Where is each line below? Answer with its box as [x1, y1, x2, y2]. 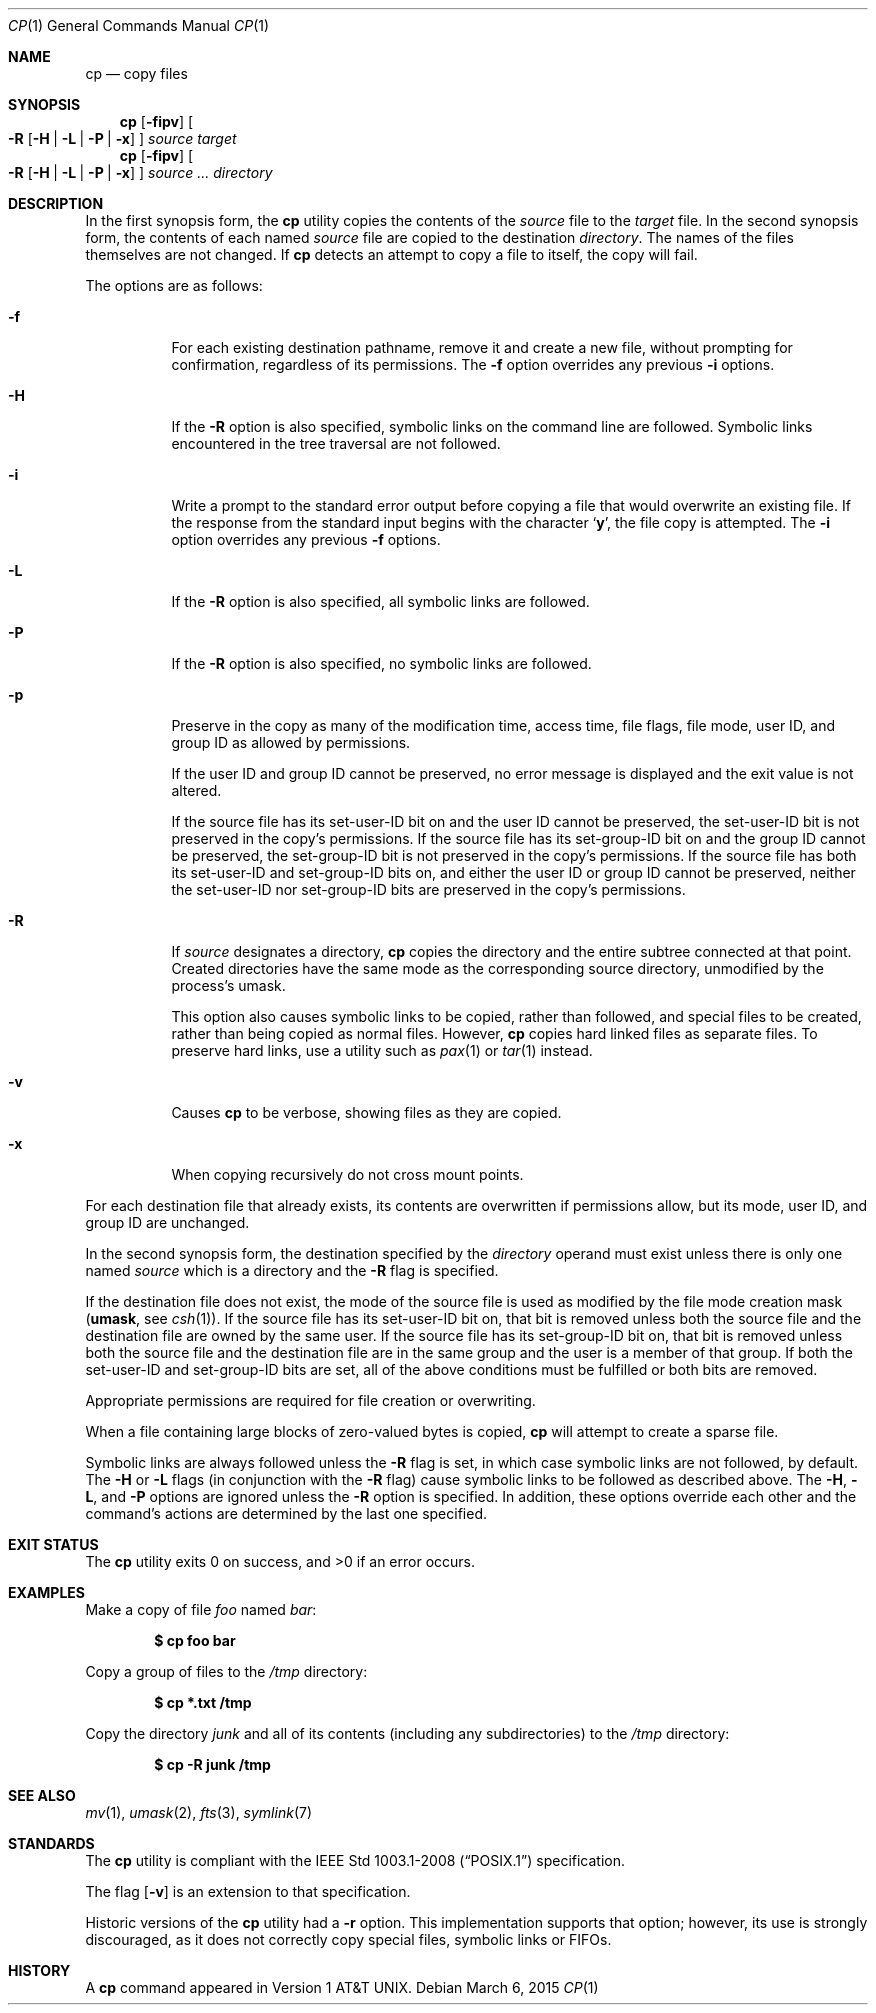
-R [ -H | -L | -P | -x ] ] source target [8, 130, 237, 147]
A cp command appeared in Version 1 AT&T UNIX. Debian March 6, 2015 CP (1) [85, 1979, 599, 1996]
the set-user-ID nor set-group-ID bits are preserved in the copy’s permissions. [171, 881, 686, 898]
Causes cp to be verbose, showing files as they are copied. [171, 1104, 562, 1121]
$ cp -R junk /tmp [154, 1756, 271, 1773]
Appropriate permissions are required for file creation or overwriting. [85, 1392, 536, 1409]
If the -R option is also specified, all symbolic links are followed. [171, 593, 590, 610]
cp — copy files [85, 65, 188, 82]
